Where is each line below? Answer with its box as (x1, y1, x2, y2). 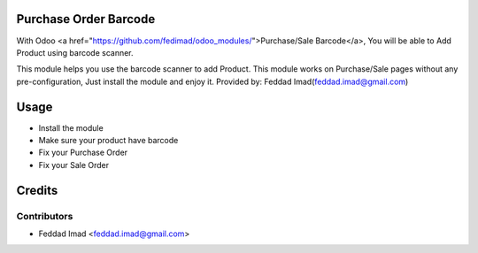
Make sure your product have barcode (38, 134, 179, 145)
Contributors (16, 210, 73, 222)
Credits (16, 182, 58, 198)
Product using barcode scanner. (16, 47, 134, 57)
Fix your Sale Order (38, 159, 110, 170)
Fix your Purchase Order (38, 147, 128, 158)
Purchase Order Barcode (16, 11, 156, 27)
